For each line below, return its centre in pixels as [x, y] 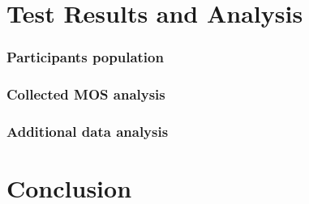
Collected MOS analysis [86, 94]
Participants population [85, 57]
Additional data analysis [88, 131]
